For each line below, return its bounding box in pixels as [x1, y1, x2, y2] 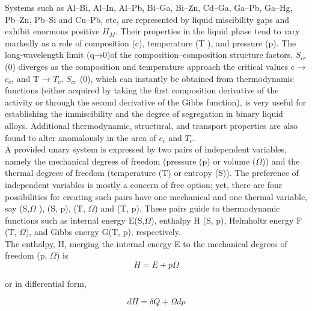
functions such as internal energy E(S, [5, 213, 145, 226]
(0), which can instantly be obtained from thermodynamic [79, 72, 294, 84]
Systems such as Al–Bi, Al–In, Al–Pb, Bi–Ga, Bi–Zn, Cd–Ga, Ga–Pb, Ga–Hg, [5, 1, 293, 13]
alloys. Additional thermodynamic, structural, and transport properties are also [5, 119, 298, 131]
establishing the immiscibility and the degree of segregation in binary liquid [5, 107, 283, 120]
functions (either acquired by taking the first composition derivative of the [5, 84, 279, 96]
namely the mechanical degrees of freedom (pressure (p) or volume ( [5, 154, 256, 167]
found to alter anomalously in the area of [5, 131, 156, 143]
